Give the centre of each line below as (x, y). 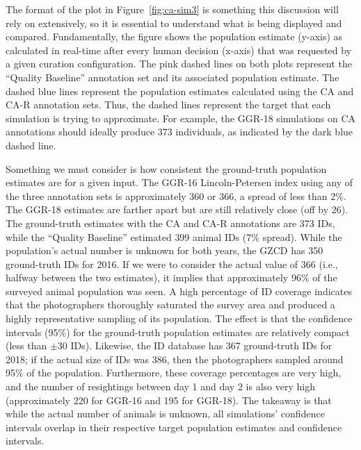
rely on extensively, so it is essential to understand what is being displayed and (174, 23)
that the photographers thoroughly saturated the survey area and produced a (170, 305)
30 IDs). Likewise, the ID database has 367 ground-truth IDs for (195, 345)
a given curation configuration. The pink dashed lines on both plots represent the (179, 64)
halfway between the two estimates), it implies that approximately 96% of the (171, 277)
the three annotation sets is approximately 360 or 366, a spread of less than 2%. (176, 195)
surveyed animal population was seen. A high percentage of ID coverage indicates (179, 291)
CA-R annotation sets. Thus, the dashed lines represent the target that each (168, 105)
